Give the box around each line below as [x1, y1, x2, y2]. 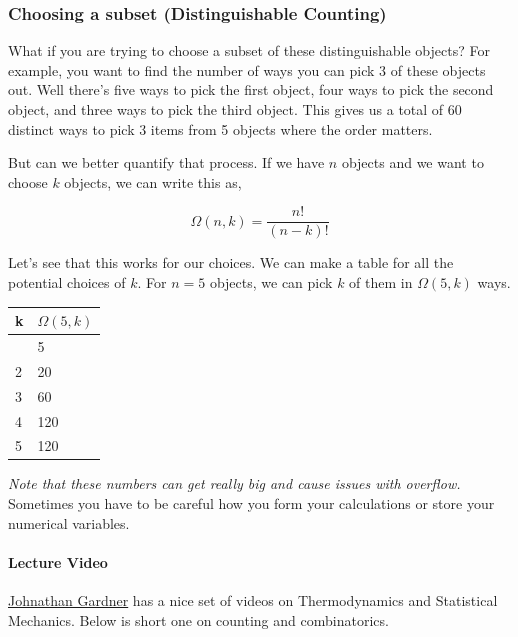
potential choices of [8, 272, 126, 293]
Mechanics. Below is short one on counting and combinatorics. [8, 609, 389, 630]
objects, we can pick [209, 272, 333, 293]
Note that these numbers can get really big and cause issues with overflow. [8, 473, 461, 494]
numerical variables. [8, 512, 130, 533]
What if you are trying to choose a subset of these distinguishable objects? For [8, 40, 490, 61]
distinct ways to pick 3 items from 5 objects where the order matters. [8, 118, 433, 139]
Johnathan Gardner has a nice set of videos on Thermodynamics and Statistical [8, 590, 498, 611]
